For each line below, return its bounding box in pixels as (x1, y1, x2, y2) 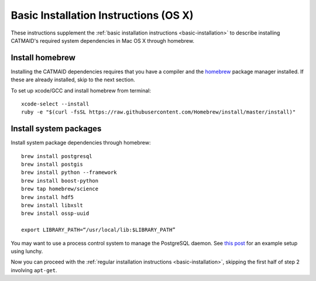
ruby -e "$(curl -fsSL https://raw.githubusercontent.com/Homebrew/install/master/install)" (21, 109, 296, 115)
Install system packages (11, 124, 102, 134)
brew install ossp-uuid (21, 210, 90, 217)
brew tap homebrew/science (21, 186, 99, 193)
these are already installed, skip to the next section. (11, 76, 135, 83)
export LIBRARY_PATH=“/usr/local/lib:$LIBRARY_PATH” (21, 227, 176, 234)
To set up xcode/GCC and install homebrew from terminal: (11, 87, 152, 94)
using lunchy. (11, 248, 43, 255)
